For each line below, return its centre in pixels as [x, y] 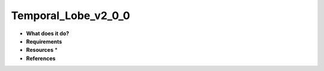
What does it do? [48, 33]
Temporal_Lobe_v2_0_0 [70, 16]
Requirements [44, 41]
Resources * [42, 50]
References [41, 58]
